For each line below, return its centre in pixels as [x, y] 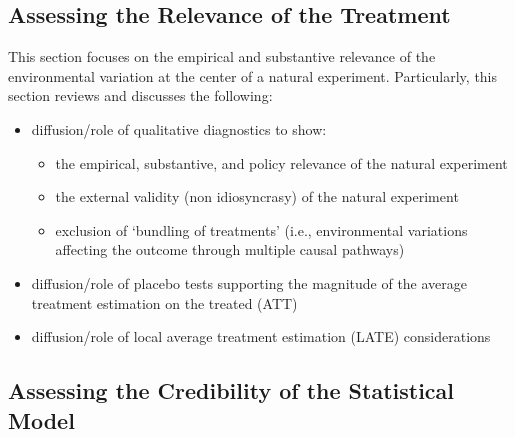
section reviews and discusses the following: [140, 95]
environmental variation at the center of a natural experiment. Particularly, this [253, 75]
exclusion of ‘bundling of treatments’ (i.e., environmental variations [261, 229]
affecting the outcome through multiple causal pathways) [230, 249]
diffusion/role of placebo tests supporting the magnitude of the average [249, 282]
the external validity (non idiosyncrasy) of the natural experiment [257, 196]
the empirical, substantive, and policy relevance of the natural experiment [281, 162]
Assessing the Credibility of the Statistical [231, 390]
